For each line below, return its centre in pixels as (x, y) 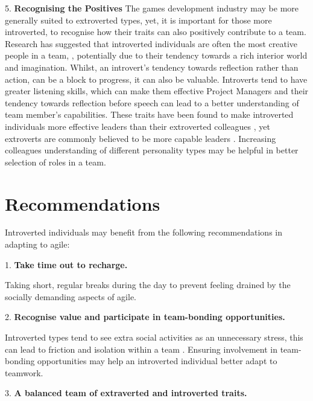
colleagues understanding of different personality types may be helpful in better (152, 150)
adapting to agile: (37, 244)
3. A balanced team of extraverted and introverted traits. (126, 393)
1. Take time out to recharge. (66, 264)
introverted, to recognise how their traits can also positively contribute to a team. (156, 32)
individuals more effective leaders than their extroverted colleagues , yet (138, 126)
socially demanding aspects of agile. (71, 296)
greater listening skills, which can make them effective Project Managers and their (157, 91)
